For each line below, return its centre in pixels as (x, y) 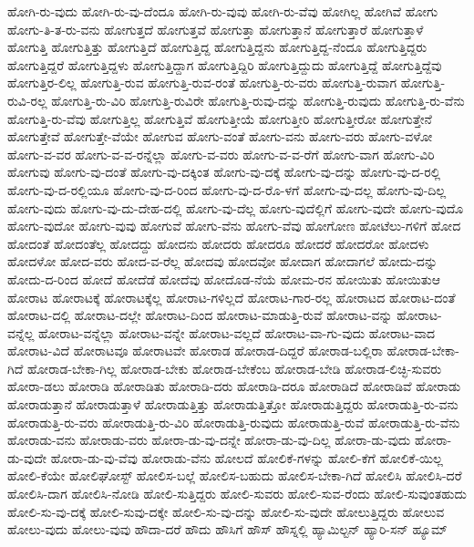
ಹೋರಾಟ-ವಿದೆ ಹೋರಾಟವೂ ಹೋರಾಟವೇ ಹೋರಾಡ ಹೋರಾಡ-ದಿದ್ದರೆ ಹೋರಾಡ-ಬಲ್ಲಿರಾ (195, 351)
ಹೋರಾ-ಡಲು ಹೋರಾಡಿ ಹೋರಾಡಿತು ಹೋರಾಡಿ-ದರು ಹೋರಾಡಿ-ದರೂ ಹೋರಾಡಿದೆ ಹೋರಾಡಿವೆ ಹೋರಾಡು (234, 386)
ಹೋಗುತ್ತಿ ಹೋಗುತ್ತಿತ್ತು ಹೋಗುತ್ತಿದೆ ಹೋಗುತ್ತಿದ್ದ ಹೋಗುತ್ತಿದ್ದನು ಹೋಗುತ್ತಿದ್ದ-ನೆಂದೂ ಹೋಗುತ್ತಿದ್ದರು (217, 47)
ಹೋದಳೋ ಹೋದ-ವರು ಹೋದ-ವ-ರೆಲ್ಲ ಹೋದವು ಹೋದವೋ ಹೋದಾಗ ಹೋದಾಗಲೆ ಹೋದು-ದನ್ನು (223, 261)
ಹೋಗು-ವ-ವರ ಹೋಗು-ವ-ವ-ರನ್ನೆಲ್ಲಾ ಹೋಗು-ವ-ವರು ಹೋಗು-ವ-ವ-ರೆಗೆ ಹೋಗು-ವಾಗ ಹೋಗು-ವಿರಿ (221, 154)
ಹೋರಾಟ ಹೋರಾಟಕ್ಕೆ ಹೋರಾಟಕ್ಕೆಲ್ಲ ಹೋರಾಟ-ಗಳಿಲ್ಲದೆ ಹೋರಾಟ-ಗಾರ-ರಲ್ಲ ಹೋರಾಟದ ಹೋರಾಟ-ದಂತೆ (232, 297)
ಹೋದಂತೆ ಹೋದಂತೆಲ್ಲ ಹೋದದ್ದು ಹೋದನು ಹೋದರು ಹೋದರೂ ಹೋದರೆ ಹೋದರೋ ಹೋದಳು (218, 243)
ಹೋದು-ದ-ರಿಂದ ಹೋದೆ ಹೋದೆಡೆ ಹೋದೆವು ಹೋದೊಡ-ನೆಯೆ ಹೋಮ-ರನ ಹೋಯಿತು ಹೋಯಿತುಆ (224, 279)
